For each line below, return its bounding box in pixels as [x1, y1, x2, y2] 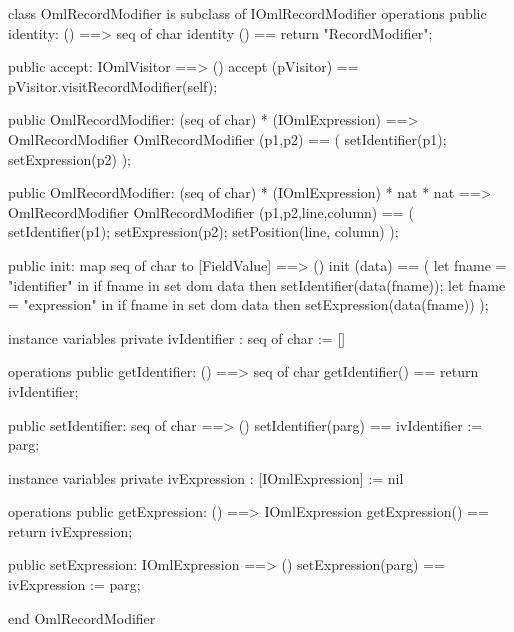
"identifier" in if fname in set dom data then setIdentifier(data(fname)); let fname [8, 274, 506, 295]
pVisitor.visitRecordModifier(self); [8, 75, 218, 96]
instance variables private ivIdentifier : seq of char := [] [8, 327, 346, 348]
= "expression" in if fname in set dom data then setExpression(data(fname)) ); [8, 294, 489, 315]
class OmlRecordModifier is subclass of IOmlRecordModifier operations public [8, 3, 487, 23]
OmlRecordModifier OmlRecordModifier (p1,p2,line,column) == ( [8, 201, 414, 222]
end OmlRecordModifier [8, 607, 156, 628]
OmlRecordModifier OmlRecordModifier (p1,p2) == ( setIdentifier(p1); [8, 128, 447, 149]
